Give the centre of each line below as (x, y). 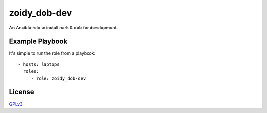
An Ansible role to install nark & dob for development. (64, 28)
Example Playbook (38, 42)
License (22, 92)
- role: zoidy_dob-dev (58, 78)
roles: (31, 71)
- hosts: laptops (39, 64)
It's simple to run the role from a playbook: (52, 53)
